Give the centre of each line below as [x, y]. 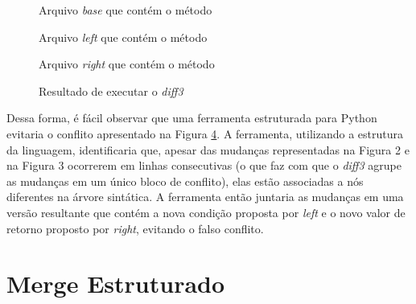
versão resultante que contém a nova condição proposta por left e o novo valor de [206, 212]
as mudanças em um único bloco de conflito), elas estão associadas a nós [185, 181]
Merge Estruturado [116, 283]
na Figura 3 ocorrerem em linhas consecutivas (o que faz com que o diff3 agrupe [204, 165]
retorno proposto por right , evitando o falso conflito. [135, 228]
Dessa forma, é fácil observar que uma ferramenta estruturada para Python [192, 118]
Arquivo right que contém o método [127, 64]
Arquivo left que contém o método [123, 37]
